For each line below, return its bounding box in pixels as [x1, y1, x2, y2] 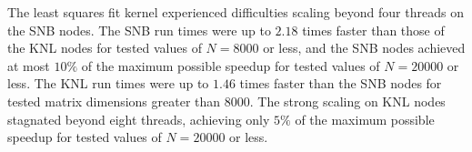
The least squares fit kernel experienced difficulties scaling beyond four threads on [7, 3, 464, 21]
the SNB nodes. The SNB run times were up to [7, 20, 271, 39]
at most [7, 56, 50, 75]
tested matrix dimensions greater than [7, 91, 221, 110]
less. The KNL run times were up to [7, 74, 209, 93]
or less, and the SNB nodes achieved [263, 38, 466, 57]
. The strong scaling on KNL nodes [249, 91, 446, 110]
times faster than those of [302, 20, 445, 39]
